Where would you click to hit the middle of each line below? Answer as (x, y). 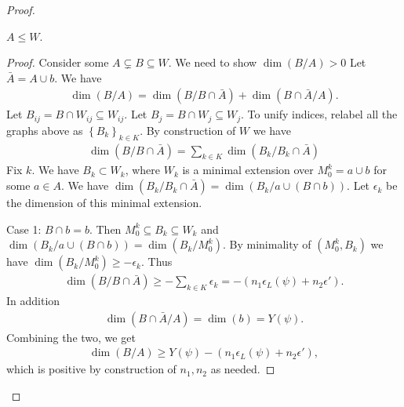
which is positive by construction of (91, 369)
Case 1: (24, 229)
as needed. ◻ (243, 369)
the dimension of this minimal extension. (104, 203)
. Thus (157, 262)
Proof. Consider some (58, 62)
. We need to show (213, 62)
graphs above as (45, 130)
